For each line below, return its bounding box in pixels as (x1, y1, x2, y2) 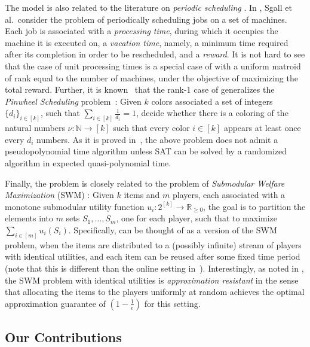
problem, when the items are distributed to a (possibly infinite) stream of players (5, 238, 302, 251)
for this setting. (144, 297, 201, 309)
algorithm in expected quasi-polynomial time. (5, 156, 171, 169)
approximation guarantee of (5, 297, 106, 309)
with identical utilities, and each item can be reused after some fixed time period (5, 250, 300, 263)
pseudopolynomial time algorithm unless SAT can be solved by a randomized (5, 145, 287, 157)
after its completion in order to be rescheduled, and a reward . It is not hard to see (5, 48, 305, 60)
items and (124, 188, 160, 201)
